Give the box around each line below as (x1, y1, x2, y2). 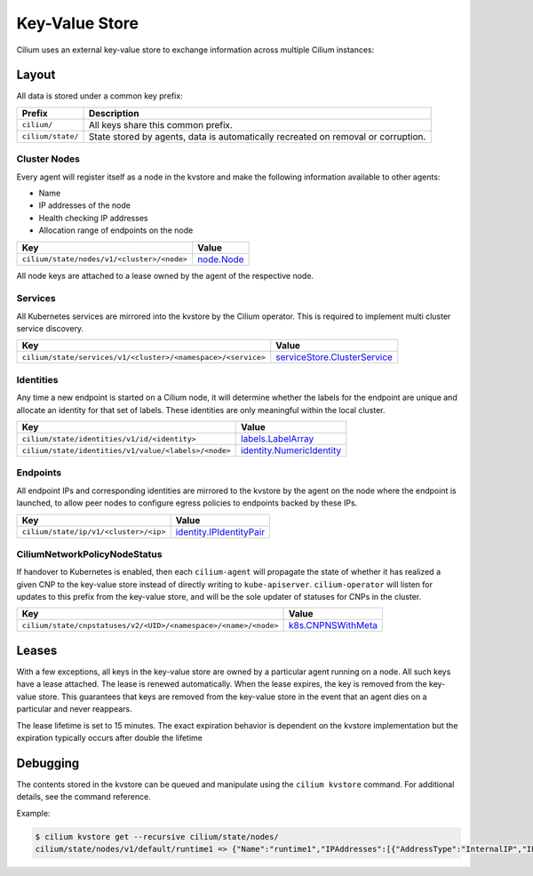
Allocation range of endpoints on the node (38, 225, 194, 235)
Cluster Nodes (16, 153, 80, 165)
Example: (16, 808, 51, 818)
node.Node (196, 253, 244, 266)
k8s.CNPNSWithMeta (288, 619, 378, 632)
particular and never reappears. (16, 704, 132, 714)
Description (88, 107, 139, 119)
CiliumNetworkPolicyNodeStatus (16, 547, 163, 560)
